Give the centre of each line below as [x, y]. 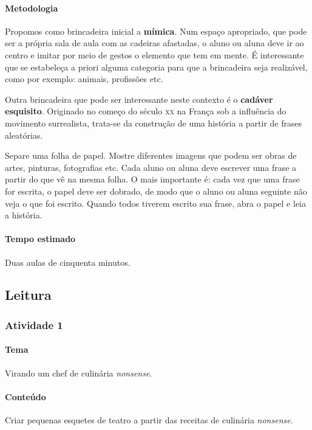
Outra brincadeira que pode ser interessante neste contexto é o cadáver [139, 99]
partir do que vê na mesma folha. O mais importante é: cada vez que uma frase [152, 179]
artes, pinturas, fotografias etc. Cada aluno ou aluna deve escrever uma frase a [151, 167]
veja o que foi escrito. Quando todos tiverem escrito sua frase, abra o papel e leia [155, 203]
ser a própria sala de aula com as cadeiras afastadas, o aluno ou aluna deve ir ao [154, 43]
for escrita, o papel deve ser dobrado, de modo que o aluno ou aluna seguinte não [156, 191]
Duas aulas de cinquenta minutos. [68, 262]
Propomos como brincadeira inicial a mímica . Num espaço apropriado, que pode [156, 31]
